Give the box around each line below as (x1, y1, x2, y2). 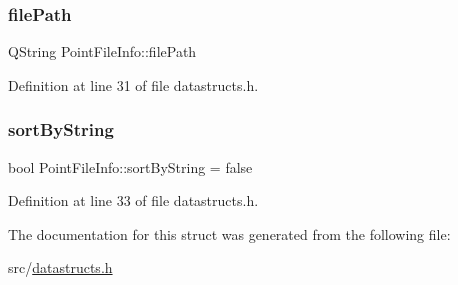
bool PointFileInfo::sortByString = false (8, 156, 253, 177)
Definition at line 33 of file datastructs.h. (8, 190, 259, 211)
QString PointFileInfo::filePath (8, 41, 197, 62)
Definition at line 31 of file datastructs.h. (8, 74, 259, 95)
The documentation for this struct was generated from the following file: (8, 223, 451, 244)
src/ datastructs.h (8, 257, 113, 278)
